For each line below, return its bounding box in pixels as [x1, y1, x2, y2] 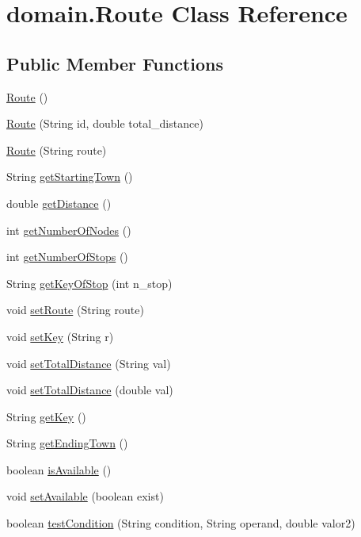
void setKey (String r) [6, 328, 114, 344]
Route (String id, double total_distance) [6, 115, 203, 132]
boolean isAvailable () [6, 461, 112, 478]
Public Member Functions [6, 51, 223, 75]
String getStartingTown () [6, 168, 133, 185]
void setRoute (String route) [6, 301, 144, 318]
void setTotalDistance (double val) [6, 382, 173, 398]
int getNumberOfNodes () [6, 221, 131, 238]
